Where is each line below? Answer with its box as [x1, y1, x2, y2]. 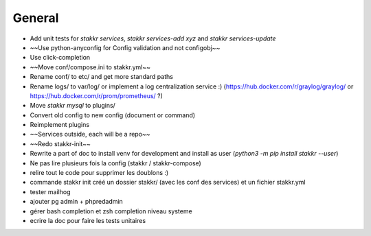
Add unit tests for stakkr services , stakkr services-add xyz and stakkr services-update [30, 34, 276, 43]
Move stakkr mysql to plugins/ [30, 102, 116, 110]
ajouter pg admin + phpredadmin [30, 198, 123, 206]
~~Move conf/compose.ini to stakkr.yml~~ [30, 62, 151, 71]
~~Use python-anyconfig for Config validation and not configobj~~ [30, 43, 221, 51]
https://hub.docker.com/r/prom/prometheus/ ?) [30, 91, 163, 99]
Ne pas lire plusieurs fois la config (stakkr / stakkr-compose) [30, 158, 202, 167]
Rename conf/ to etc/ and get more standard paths [30, 73, 173, 81]
